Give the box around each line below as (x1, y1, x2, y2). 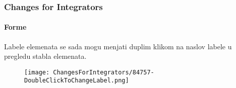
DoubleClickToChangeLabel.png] (24, 77, 129, 84)
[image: (24, 68, 50, 76)
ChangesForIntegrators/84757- (53, 68, 154, 76)
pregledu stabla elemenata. (4, 51, 87, 61)
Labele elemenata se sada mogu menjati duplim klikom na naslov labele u (4, 41, 232, 51)
